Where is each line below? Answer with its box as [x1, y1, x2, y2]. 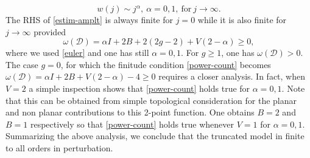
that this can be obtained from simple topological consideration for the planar [5, 94, 297, 106]
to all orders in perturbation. [5, 141, 113, 154]
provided [33, 25, 66, 38]
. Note [281, 81, 305, 94]
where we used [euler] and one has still [5, 46, 149, 59]
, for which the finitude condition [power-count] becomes [60, 58, 271, 70]
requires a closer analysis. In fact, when [158, 70, 305, 83]
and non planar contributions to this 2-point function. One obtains [5, 106, 255, 118]
